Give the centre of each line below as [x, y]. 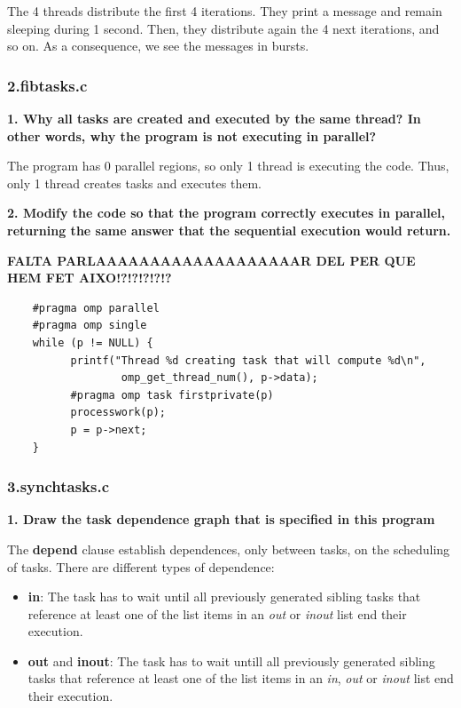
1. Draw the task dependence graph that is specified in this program [221, 519]
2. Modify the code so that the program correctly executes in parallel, [226, 213]
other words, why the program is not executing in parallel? [192, 135]
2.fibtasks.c [47, 85]
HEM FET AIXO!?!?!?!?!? [90, 278]
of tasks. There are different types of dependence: [141, 566]
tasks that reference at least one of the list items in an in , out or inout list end [241, 678]
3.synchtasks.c [59, 486]
